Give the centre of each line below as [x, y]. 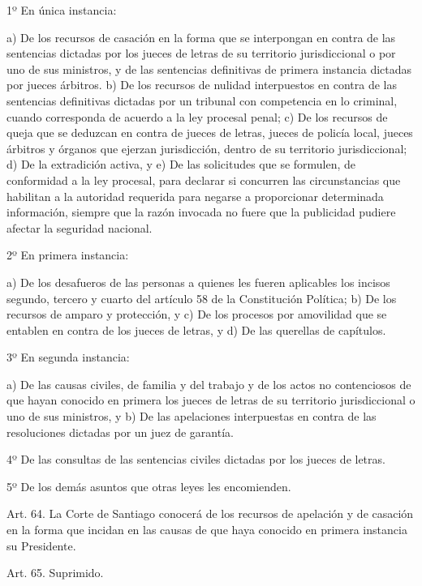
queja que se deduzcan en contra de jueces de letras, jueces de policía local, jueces [210, 133]
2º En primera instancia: [68, 255]
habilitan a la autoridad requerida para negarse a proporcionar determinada [195, 196]
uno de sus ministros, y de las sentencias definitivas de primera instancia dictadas [209, 68]
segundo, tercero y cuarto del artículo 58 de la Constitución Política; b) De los [202, 298]
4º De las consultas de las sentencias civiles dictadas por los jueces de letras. [196, 459]
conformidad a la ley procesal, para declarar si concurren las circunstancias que [204, 180]
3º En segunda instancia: [68, 357]
